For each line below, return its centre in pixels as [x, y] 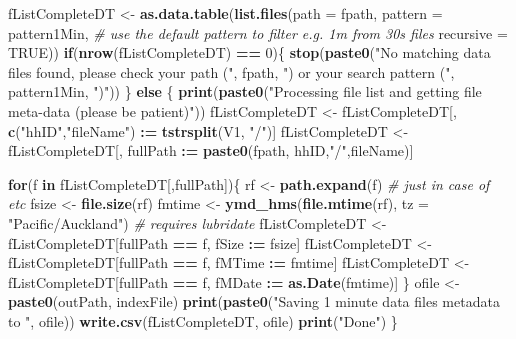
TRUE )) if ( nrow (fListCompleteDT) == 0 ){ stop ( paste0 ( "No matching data [249, 52]
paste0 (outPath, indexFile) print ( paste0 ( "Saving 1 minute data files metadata [254, 301]
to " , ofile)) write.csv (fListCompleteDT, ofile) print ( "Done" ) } [203, 320]
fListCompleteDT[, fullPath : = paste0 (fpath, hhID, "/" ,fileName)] [211, 150]
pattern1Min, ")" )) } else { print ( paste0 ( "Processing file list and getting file [245, 91]
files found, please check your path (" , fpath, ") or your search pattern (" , [231, 71]
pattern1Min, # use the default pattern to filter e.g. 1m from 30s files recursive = [258, 32]
